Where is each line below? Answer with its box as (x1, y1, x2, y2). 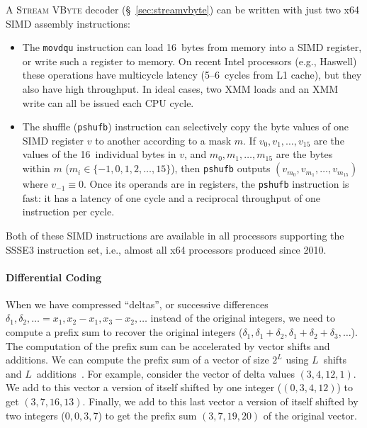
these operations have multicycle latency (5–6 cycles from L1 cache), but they (22, 67, 362, 82)
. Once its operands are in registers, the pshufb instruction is (84, 176, 349, 191)
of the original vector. (263, 407, 357, 422)
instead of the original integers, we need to (150, 310, 335, 325)
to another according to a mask (95, 133, 232, 147)
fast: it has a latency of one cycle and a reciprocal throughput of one (22, 190, 321, 205)
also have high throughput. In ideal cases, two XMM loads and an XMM (22, 81, 339, 96)
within (22, 161, 50, 176)
